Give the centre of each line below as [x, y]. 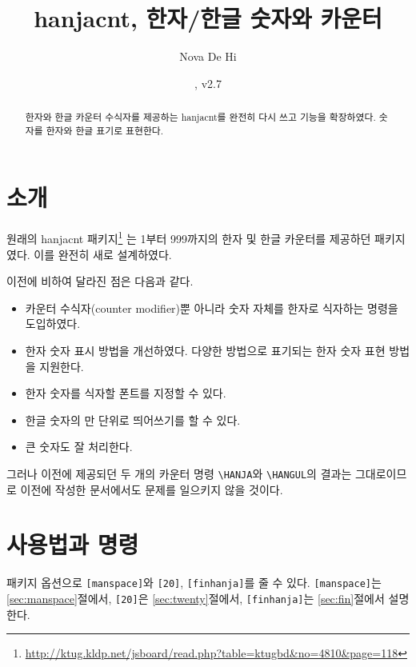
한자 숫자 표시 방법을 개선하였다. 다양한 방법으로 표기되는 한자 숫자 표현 [205, 350]
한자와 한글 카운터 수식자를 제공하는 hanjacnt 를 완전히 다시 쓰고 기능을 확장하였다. [200, 117]
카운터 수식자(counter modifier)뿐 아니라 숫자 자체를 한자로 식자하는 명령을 [212, 308]
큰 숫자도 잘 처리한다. [79, 447]
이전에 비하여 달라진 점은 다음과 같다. [100, 281]
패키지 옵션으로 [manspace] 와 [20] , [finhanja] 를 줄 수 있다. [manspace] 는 [194, 583]
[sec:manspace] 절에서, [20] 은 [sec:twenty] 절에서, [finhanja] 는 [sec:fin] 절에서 [196, 598]
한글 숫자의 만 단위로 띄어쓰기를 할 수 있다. [133, 419]
